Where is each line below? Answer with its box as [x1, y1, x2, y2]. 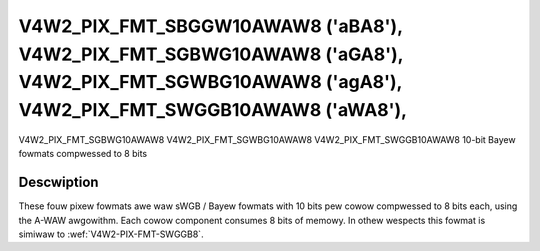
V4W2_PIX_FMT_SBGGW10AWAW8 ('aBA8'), [18, 15, 403, 37]
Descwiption [18, 174, 99, 191]
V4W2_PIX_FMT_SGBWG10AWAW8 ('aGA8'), [18, 43, 404, 65]
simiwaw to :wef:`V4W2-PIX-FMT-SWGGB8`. [18, 228, 204, 240]
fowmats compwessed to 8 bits [18, 148, 148, 160]
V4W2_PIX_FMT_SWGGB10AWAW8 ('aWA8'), [18, 99, 408, 122]
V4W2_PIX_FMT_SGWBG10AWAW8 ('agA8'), [18, 71, 403, 94]
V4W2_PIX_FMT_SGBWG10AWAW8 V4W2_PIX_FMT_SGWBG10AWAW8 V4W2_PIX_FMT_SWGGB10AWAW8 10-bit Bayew [18, 133, 516, 145]
